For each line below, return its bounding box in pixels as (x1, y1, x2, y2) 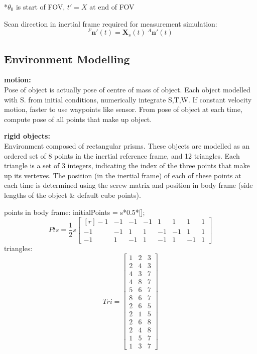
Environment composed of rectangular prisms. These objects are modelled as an (4, 141, 250, 151)
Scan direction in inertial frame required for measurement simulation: (4, 18, 217, 29)
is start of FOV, (16, 2, 65, 12)
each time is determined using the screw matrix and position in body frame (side (4, 180, 253, 190)
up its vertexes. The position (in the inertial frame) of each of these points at (4, 170, 241, 180)
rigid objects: (4, 131, 50, 141)
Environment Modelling (4, 51, 130, 66)
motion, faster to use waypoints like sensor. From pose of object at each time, (4, 104, 242, 114)
